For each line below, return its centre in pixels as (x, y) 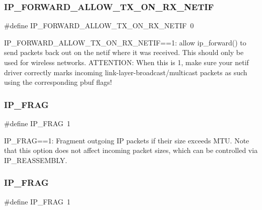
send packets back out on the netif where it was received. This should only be (124, 52)
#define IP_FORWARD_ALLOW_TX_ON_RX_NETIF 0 (99, 25)
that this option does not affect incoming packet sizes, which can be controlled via (131, 150)
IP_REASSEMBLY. (36, 160)
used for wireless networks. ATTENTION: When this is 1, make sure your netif (126, 62)
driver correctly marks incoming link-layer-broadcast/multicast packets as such (126, 72)
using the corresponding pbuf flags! (58, 82)
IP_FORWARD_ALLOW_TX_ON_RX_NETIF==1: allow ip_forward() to (125, 42)
